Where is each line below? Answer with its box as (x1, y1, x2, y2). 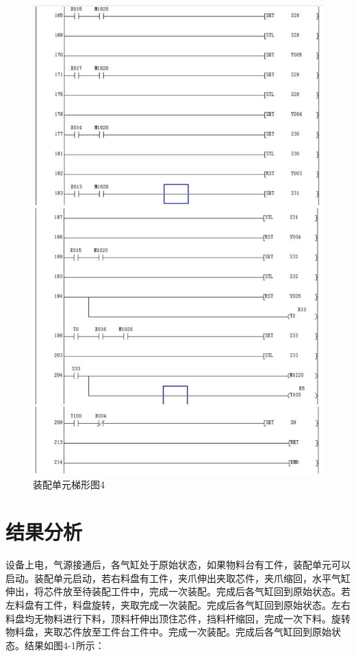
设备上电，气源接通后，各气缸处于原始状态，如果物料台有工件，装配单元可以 (5, 557, 351, 572)
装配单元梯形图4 (33, 477, 105, 492)
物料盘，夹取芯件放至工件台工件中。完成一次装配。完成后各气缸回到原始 (5, 625, 331, 639)
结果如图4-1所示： (24, 638, 105, 652)
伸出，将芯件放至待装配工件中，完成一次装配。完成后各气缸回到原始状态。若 (5, 584, 351, 598)
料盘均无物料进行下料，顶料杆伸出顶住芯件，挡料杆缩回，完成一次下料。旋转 (5, 611, 351, 625)
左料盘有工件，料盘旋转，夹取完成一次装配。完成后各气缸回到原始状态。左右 (5, 597, 351, 611)
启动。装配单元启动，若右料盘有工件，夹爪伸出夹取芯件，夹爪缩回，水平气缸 (5, 570, 351, 585)
